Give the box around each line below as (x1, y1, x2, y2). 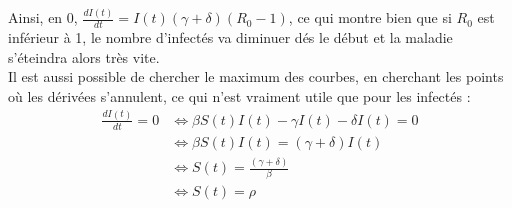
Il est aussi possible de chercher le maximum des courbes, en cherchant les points (8, 66, 504, 87)
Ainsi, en (8, 7, 63, 28)
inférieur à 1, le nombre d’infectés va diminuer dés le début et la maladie (8, 27, 453, 48)
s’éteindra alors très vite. (8, 46, 160, 67)
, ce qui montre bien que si (288, 7, 452, 28)
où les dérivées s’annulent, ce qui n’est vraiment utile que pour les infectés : (8, 85, 471, 106)
